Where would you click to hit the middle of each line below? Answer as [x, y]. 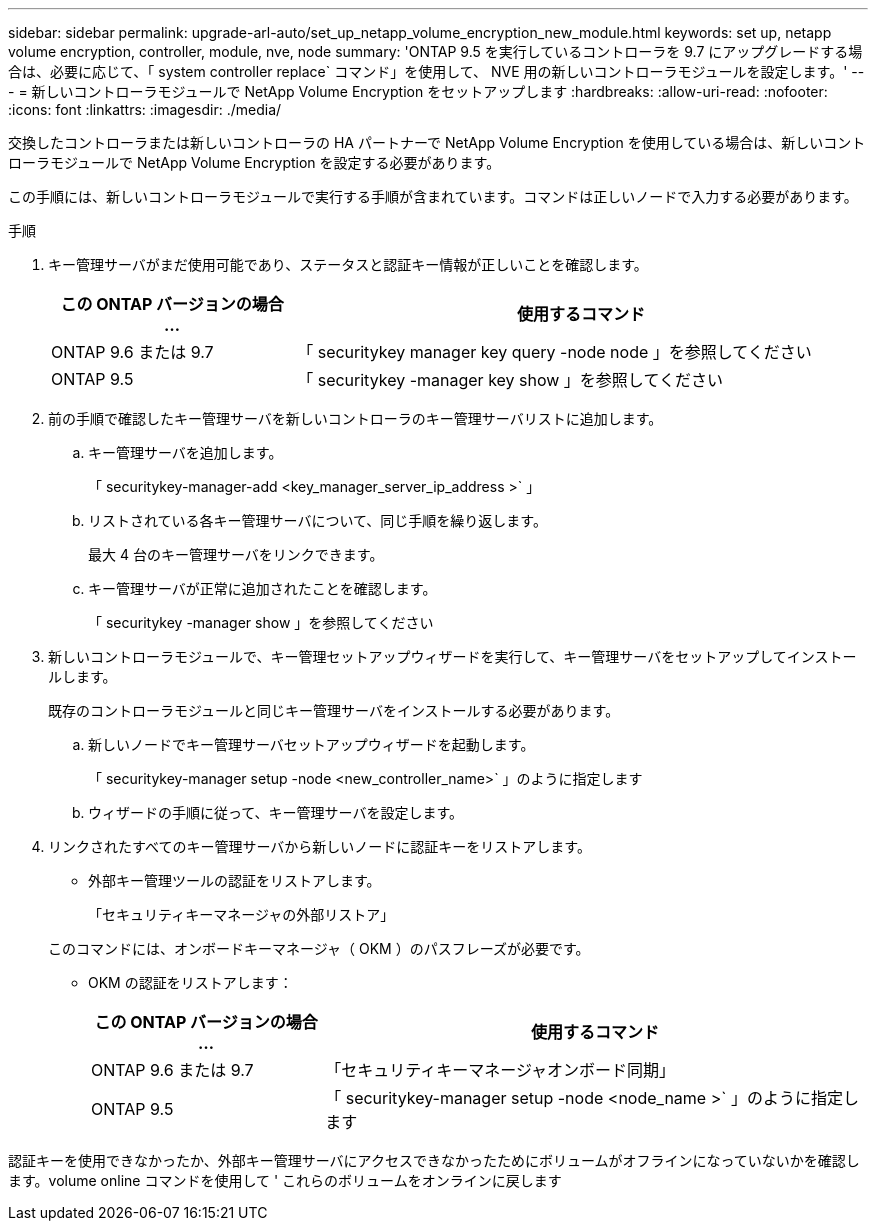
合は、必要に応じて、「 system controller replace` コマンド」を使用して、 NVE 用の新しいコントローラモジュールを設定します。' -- [436, 71]
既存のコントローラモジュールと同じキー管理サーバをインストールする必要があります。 [334, 710]
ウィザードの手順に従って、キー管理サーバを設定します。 [276, 812]
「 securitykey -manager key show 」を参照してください [510, 380]
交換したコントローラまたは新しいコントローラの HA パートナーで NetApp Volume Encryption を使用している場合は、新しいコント [437, 142]
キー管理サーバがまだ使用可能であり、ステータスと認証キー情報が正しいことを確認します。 [348, 264]
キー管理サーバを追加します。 [185, 452]
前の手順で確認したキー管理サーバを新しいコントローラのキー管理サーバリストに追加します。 [355, 418]
